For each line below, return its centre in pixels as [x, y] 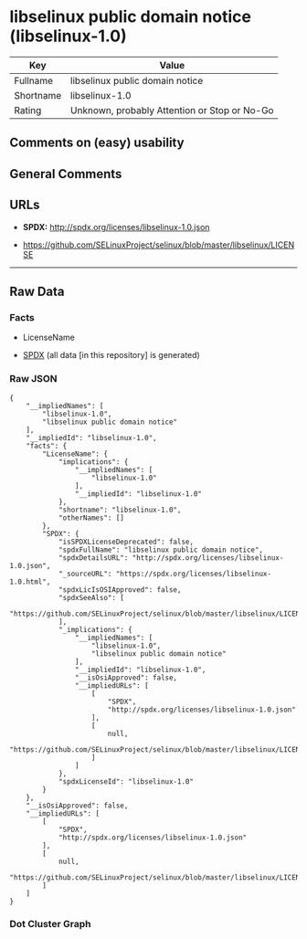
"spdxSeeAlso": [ [91, 597]
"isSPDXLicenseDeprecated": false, [126, 542]
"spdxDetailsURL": [93, 558]
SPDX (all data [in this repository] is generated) [111, 355]
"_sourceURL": [85, 574]
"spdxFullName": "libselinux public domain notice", [160, 550]
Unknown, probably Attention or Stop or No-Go [172, 110]
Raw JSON [33, 379]
